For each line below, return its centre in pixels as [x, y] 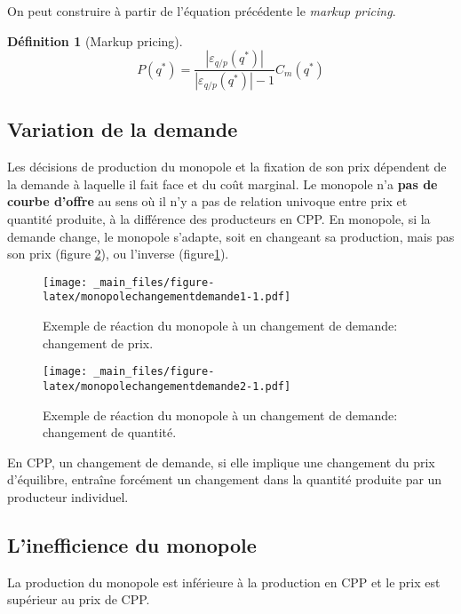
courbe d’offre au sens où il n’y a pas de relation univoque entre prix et [207, 201]
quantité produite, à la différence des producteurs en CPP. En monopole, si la [219, 219]
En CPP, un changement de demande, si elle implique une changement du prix [221, 462]
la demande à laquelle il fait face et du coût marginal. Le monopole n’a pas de [223, 183]
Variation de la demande [123, 129]
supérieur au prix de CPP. [79, 599]
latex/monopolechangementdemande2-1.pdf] [167, 386]
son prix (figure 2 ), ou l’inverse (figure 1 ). [118, 254]
